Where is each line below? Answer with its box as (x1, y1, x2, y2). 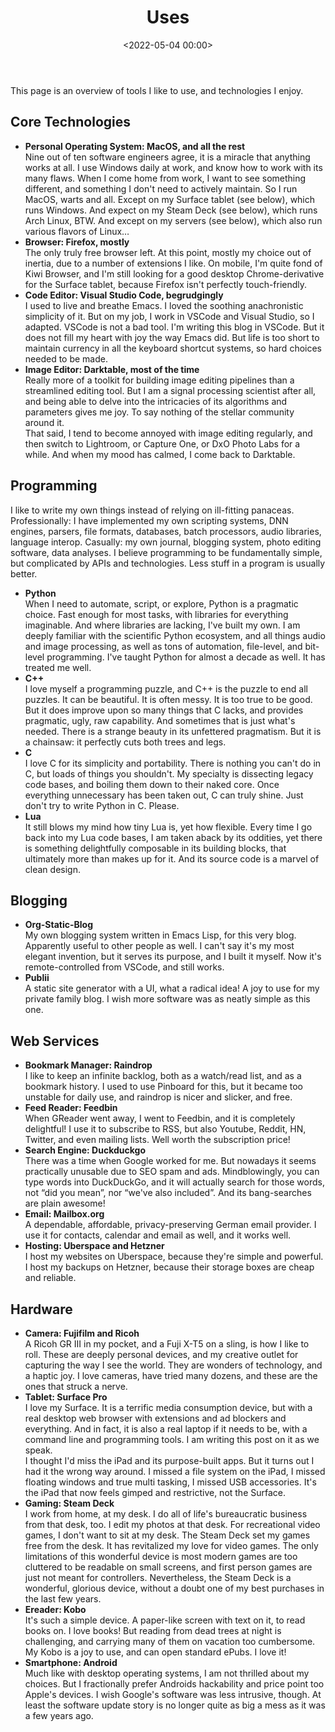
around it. (24, 416, 65, 428)
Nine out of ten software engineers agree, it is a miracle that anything (24, 151, 311, 163)
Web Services (10, 1032, 100, 1050)
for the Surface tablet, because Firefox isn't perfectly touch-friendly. (24, 278, 308, 290)
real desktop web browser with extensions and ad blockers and (24, 1412, 287, 1424)
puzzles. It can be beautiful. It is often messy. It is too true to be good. (24, 693, 313, 705)
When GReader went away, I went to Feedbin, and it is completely (24, 1112, 296, 1125)
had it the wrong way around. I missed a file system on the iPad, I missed (24, 1466, 326, 1477)
